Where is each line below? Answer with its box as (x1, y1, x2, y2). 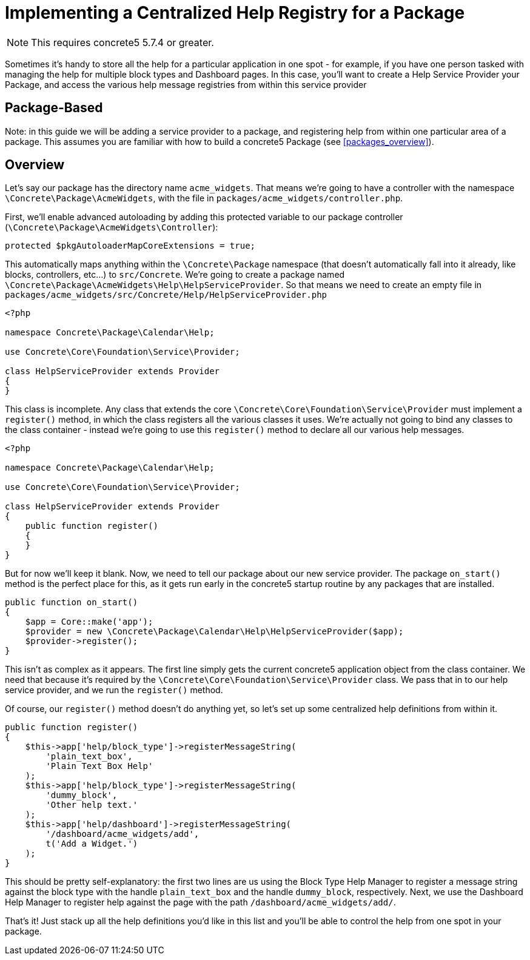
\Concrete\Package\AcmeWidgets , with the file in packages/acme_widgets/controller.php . (5, 193, 403, 204)
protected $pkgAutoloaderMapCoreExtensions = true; (5, 241, 256, 251)
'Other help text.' (45, 800, 138, 810)
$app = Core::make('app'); (25, 617, 153, 627)
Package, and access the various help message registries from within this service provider (5, 79, 367, 90)
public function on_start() (5, 597, 138, 608)
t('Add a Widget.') (45, 839, 138, 849)
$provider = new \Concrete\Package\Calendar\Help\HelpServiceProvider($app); (25, 626, 404, 637)
